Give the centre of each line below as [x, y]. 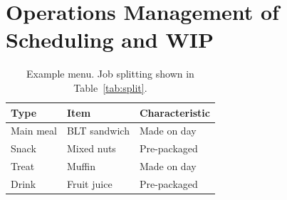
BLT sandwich [98, 131]
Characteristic [174, 112]
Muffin [81, 166]
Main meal [34, 131]
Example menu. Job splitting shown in [110, 74]
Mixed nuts [91, 148]
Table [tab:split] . [110, 87]
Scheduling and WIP [110, 40]
